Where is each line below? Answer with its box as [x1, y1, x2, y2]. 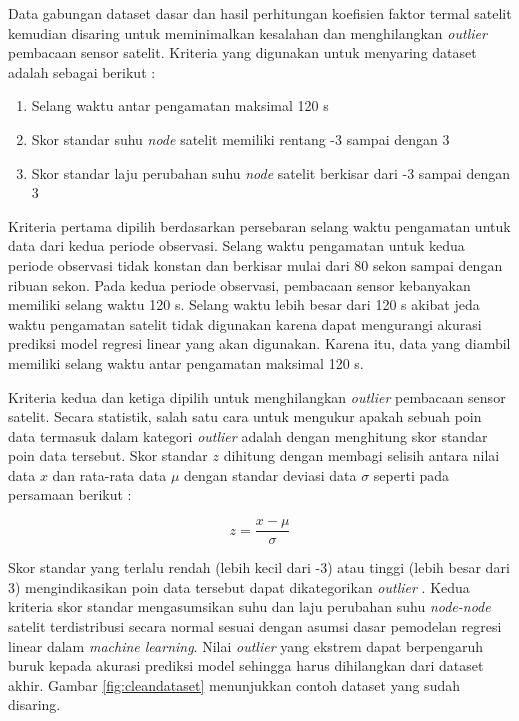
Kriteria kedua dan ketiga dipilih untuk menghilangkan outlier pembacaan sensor [8, 386, 506, 407]
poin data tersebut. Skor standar [8, 445, 208, 466]
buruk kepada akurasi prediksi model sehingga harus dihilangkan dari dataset [8, 655, 484, 676]
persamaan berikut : [8, 484, 132, 505]
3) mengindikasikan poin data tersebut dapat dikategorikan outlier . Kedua [8, 576, 470, 597]
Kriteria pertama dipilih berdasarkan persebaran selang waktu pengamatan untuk [8, 215, 511, 236]
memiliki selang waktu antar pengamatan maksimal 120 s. [8, 352, 364, 373]
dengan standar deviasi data [184, 464, 357, 485]
